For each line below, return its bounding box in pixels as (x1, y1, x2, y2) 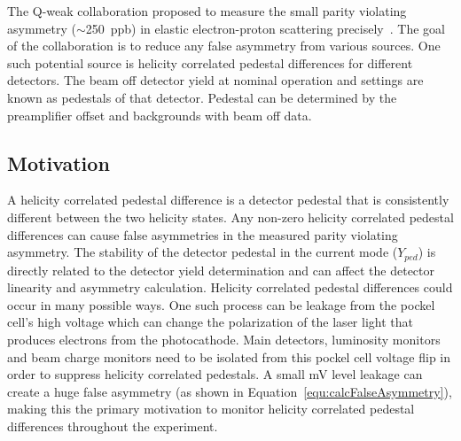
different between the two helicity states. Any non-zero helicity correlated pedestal (7, 207, 454, 226)
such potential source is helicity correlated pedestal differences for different (7, 53, 413, 72)
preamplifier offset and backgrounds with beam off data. (7, 105, 312, 124)
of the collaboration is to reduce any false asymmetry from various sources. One (7, 36, 441, 55)
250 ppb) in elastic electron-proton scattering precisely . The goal (85, 19, 445, 37)
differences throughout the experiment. (7, 416, 218, 435)
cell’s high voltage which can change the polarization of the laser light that (7, 313, 413, 331)
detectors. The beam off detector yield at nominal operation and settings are (7, 71, 424, 89)
